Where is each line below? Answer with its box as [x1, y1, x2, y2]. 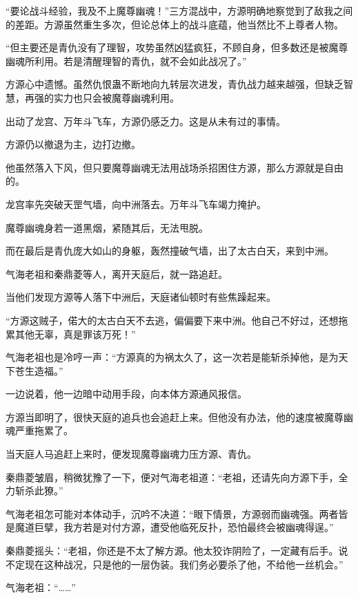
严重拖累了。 [14, 423, 73, 438]
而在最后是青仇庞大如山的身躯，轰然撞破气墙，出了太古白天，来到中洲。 [6, 243, 334, 258]
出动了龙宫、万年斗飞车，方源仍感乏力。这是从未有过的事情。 [6, 113, 286, 128]
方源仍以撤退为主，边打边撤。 [6, 137, 141, 151]
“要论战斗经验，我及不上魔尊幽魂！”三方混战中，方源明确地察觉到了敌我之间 [6, 3, 353, 17]
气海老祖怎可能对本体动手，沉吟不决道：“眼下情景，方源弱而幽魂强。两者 [6, 506, 339, 521]
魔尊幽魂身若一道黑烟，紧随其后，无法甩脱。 [6, 220, 208, 234]
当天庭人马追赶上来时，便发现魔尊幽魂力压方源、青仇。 [6, 447, 257, 461]
